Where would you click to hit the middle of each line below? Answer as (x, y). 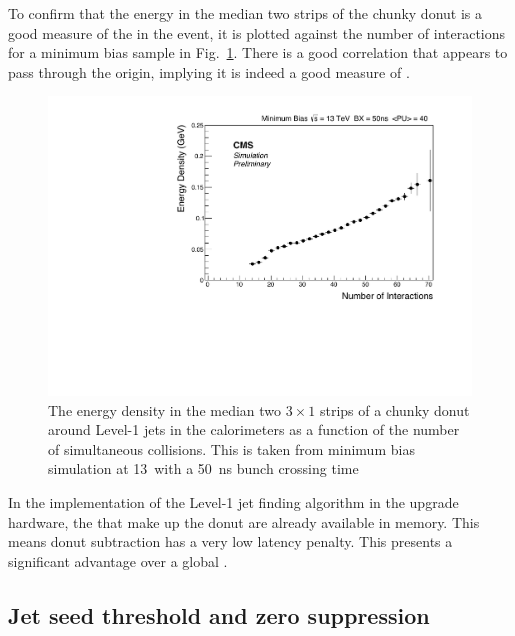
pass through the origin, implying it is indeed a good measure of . (209, 71)
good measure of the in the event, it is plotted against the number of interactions (257, 32)
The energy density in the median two (165, 409)
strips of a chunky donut (394, 409)
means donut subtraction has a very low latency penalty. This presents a (230, 541)
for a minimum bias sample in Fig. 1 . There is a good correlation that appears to (258, 52)
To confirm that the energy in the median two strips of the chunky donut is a (245, 13)
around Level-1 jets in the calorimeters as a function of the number (254, 429)
